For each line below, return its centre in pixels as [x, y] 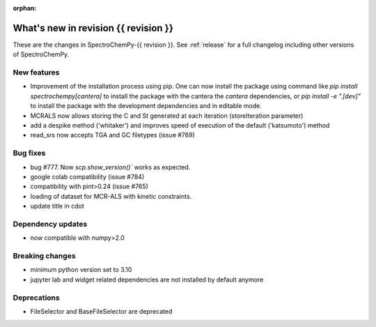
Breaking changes [44, 256]
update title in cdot [57, 206]
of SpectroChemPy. [41, 54]
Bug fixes [29, 153]
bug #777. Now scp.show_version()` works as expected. [110, 167]
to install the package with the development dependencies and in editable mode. [146, 106]
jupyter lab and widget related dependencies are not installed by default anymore [147, 280]
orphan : [25, 8]
